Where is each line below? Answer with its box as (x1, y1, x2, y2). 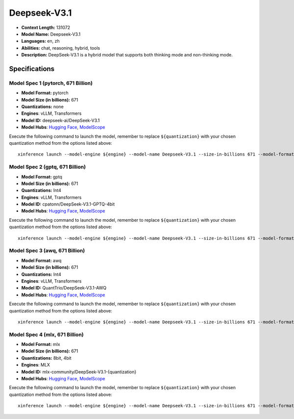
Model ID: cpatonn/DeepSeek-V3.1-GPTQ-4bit (21, 201, 115, 207)
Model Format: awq (21, 258, 62, 263)
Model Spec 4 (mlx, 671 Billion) (9, 331, 84, 338)
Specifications (9, 64, 55, 73)
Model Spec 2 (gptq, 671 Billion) (9, 163, 86, 170)
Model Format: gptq (21, 174, 62, 180)
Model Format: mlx (21, 341, 61, 347)
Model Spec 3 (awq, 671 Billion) (9, 247, 85, 254)
